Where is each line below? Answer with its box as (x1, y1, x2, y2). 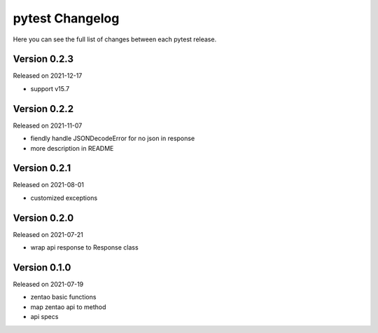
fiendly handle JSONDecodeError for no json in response (30, 134, 195, 143)
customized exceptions (30, 193, 98, 202)
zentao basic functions (30, 293, 97, 301)
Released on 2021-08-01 (13, 181, 84, 189)
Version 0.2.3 (13, 53, 73, 65)
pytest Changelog (13, 11, 120, 26)
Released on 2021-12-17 (13, 72, 83, 80)
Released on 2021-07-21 (13, 230, 83, 238)
